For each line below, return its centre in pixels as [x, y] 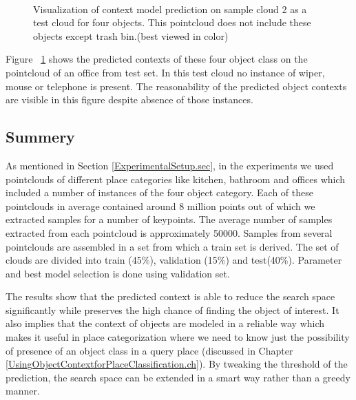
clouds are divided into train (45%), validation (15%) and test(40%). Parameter [174, 260]
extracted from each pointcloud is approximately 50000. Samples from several [169, 232]
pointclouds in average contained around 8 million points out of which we [160, 206]
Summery [40, 137]
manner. [23, 391]
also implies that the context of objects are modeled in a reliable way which [165, 323]
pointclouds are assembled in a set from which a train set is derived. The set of [172, 246]
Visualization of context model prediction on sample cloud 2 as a [170, 9]
